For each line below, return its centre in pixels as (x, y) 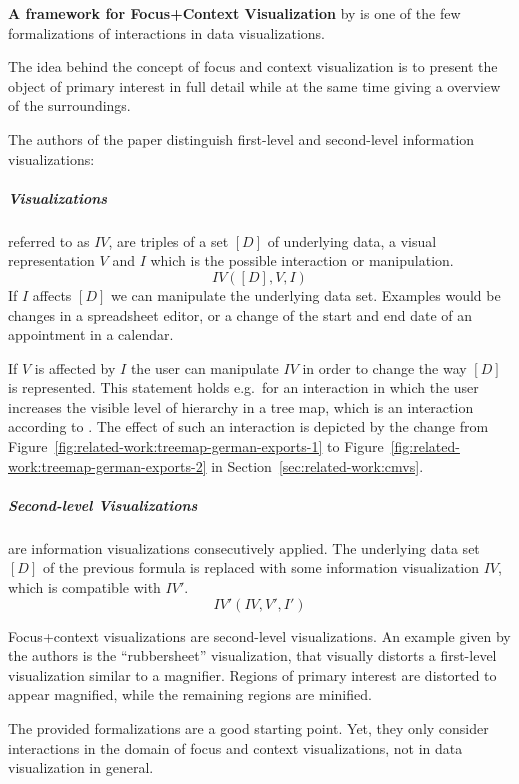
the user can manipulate (204, 367)
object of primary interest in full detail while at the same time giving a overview (254, 85)
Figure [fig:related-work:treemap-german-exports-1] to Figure (196, 446)
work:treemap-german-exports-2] (107, 465)
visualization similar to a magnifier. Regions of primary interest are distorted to (252, 674)
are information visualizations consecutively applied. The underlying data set (244, 547)
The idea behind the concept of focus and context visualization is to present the (253, 66)
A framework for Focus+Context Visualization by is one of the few (234, 13)
